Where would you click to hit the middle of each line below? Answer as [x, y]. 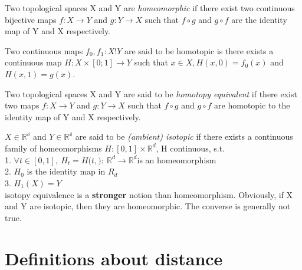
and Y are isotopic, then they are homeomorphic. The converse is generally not [148, 206]
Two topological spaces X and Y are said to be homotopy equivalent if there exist [151, 93]
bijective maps [31, 19]
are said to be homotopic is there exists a [199, 50]
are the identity [259, 19]
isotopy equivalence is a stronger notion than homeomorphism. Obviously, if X [149, 194]
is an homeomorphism [177, 159]
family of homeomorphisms [53, 148]
